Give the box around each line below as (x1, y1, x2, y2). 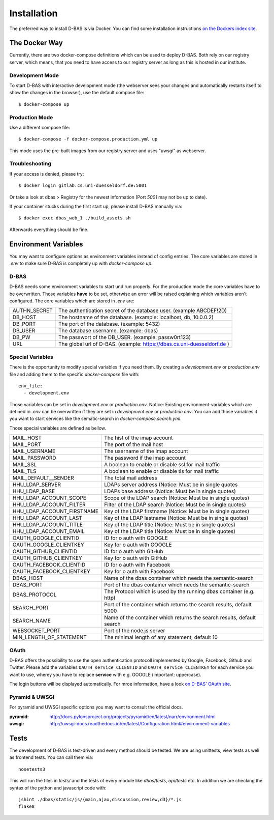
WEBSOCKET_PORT (12, 627, 61, 634)
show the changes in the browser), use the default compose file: (9, 90, 145, 96)
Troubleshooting (9, 160, 52, 167)
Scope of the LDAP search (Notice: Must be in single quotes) (104, 494, 250, 501)
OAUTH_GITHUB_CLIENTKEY (12, 555, 82, 562)
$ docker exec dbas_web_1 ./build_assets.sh (18, 215, 131, 221)
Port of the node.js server (104, 627, 165, 634)
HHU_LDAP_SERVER (12, 481, 61, 488)
